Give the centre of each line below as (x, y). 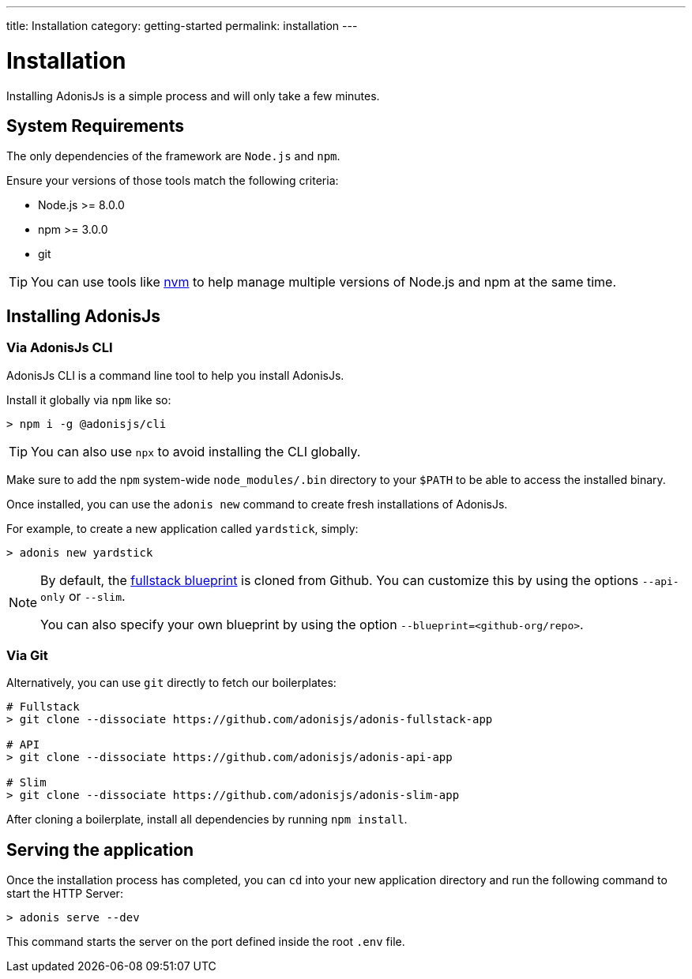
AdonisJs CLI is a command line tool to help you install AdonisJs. (175, 375)
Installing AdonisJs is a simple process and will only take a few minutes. (193, 96)
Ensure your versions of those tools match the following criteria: (173, 181)
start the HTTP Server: (65, 894)
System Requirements (95, 126)
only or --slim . (83, 596)
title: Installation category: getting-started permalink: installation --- (182, 26)
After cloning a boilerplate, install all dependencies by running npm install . (207, 820)
